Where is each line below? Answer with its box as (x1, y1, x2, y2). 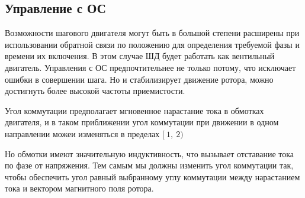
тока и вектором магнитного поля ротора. (5, 182, 154, 194)
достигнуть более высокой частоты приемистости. (5, 85, 185, 97)
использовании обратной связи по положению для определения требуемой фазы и (5, 38, 300, 50)
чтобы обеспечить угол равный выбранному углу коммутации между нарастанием (5, 170, 300, 183)
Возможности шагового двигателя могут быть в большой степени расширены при (5, 27, 300, 39)
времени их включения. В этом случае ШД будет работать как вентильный (5, 50, 275, 62)
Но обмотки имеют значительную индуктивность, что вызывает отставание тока (5, 147, 294, 160)
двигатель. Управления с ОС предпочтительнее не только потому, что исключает (5, 61, 296, 73)
